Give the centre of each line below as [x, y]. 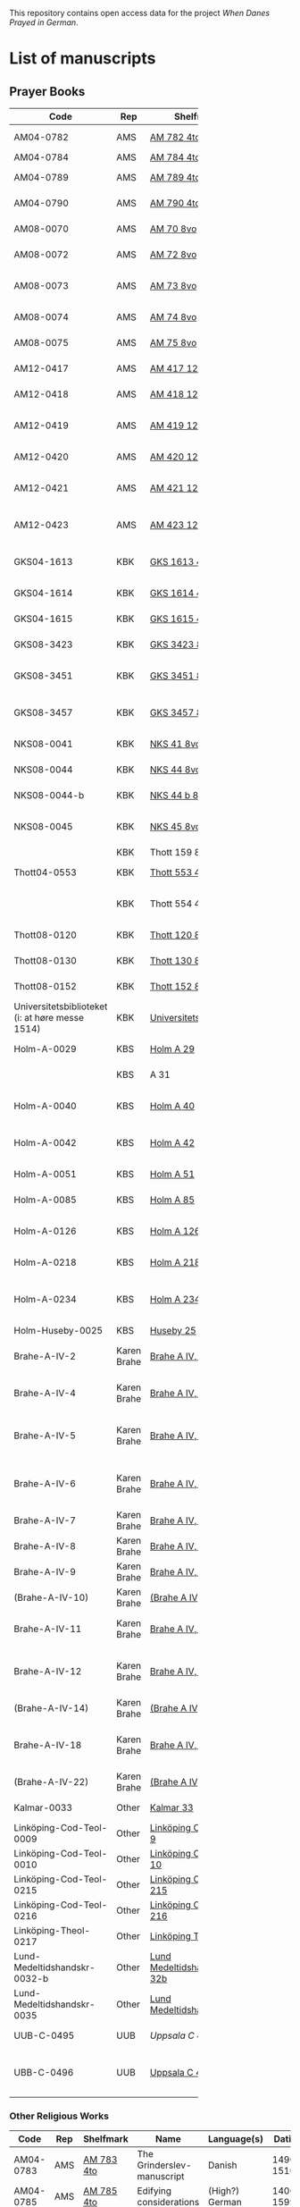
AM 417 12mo [181, 368]
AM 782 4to [175, 137]
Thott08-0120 [46, 935]
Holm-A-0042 [46, 1143]
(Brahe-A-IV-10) [51, 1597]
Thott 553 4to [179, 872]
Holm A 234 [175, 1299]
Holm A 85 [172, 1200]
